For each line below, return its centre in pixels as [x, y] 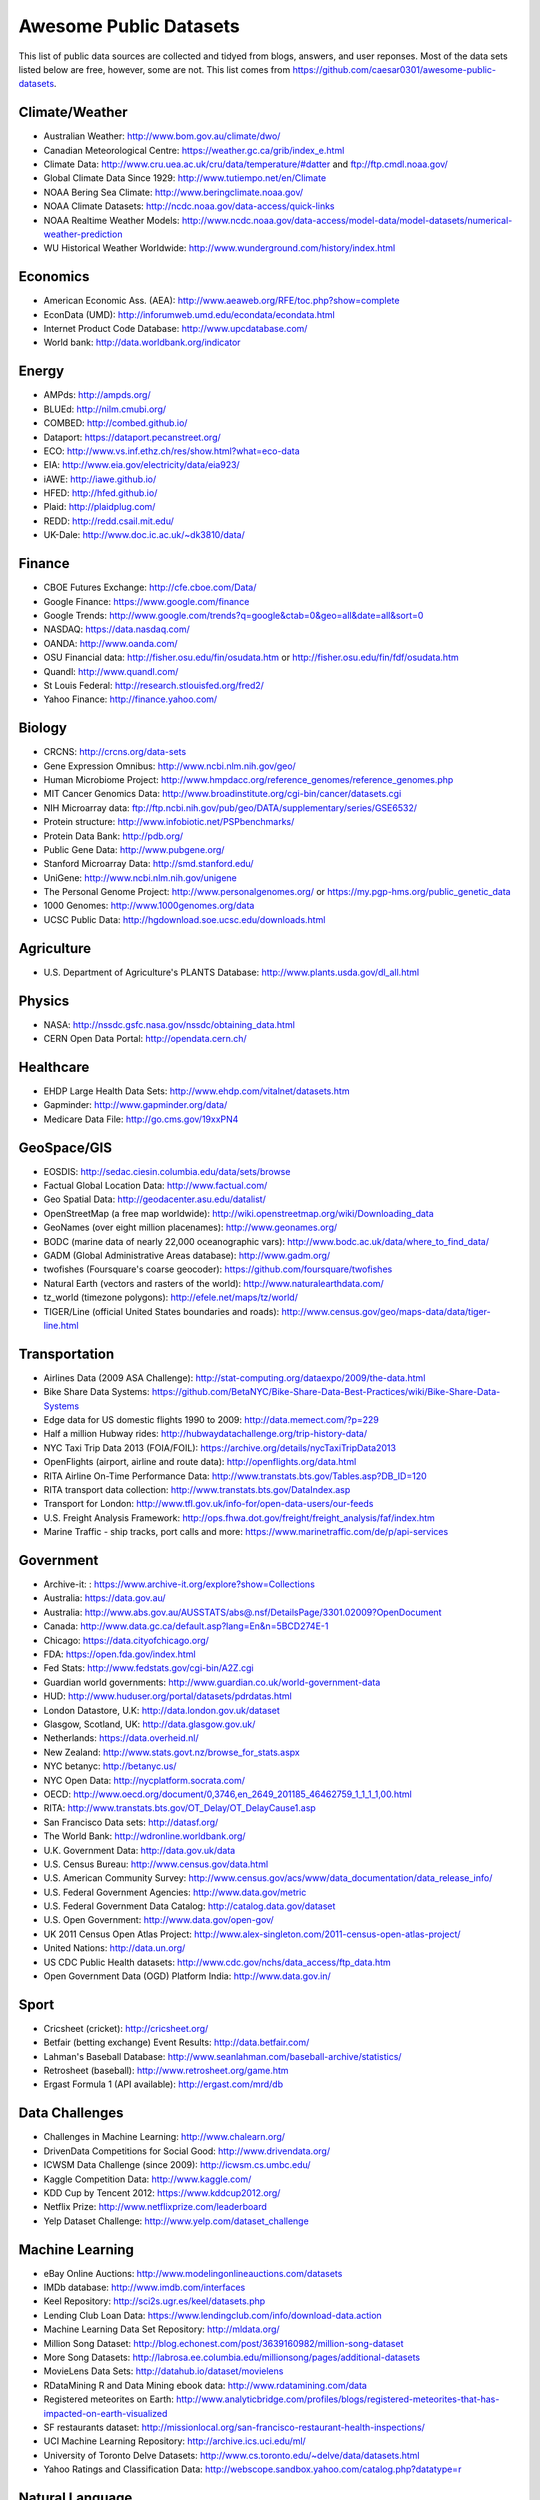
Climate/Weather [73, 112]
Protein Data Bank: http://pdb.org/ [113, 836]
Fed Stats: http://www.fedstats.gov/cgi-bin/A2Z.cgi [148, 1668]
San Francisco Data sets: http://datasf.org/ [131, 1822]
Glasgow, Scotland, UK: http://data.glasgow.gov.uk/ [149, 1724]
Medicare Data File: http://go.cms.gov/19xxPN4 [141, 1119]
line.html [61, 1325]
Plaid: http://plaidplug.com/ [99, 507]
